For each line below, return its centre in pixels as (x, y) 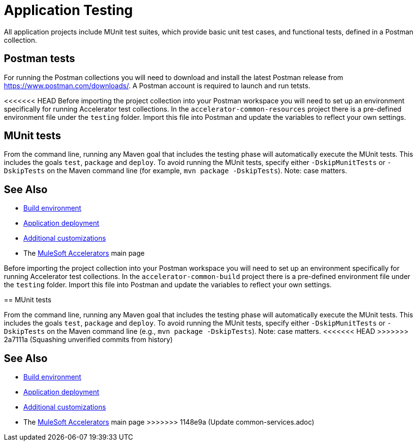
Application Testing (69, 10)
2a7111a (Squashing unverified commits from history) (88, 340)
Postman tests (40, 59)
